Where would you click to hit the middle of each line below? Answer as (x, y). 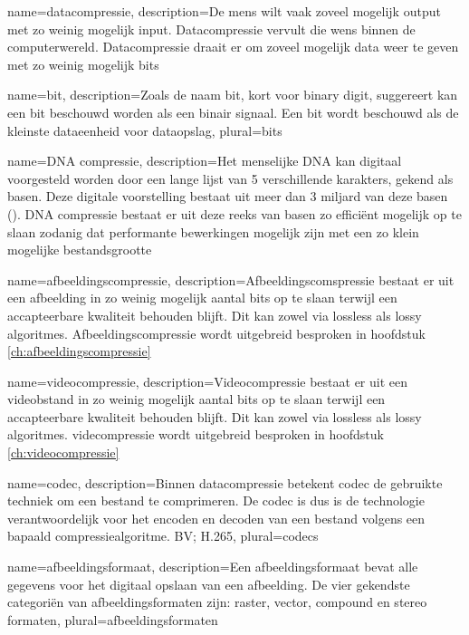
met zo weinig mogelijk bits (83, 64)
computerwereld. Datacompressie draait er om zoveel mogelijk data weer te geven (233, 47)
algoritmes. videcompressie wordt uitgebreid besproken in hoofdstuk (196, 434)
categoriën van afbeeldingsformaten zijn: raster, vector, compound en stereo (217, 602)
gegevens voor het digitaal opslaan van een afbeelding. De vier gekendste (209, 584)
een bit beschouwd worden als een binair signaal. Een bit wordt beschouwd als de (233, 112)
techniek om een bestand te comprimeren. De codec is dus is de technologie (216, 500)
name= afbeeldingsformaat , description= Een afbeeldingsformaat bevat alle (213, 567)
